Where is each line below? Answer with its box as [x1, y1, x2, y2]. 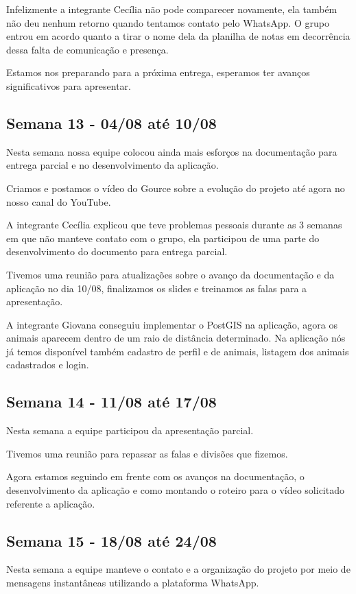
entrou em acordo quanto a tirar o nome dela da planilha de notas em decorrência [6, 29, 351, 43]
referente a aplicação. [6, 496, 95, 510]
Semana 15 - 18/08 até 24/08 [6, 530, 217, 551]
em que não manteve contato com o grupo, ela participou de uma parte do [6, 230, 320, 245]
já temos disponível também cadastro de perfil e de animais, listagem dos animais [6, 344, 349, 358]
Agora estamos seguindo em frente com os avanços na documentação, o [6, 469, 305, 484]
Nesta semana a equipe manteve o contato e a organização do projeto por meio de [6, 562, 351, 576]
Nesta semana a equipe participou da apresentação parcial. [6, 423, 254, 438]
